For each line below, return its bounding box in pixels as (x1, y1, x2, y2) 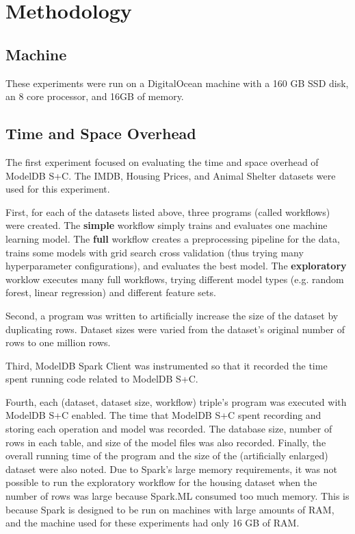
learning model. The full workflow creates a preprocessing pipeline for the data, (5, 231, 340, 245)
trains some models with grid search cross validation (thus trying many (5, 245, 304, 259)
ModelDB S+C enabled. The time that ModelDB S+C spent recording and (5, 408, 321, 422)
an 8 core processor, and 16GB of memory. (5, 89, 184, 104)
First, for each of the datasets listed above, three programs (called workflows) (5, 204, 330, 219)
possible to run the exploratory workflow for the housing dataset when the (5, 475, 317, 489)
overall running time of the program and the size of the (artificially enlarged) (5, 448, 328, 463)
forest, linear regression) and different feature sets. (5, 285, 216, 300)
